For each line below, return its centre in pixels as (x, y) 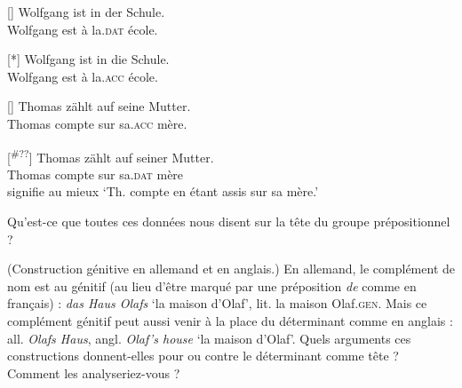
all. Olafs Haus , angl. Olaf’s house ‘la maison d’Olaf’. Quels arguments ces (209, 338)
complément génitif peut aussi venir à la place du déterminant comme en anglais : (230, 320)
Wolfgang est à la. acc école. (83, 76)
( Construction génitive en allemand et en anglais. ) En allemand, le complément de (231, 269)
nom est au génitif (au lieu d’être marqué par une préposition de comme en (212, 285)
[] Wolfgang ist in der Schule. (86, 12)
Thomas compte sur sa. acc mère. (97, 123)
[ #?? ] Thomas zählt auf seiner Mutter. (111, 155)
